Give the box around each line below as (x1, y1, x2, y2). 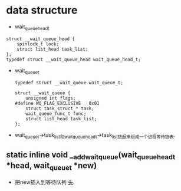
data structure (6, 4, 78, 17)
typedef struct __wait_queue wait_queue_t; (14, 80, 124, 85)
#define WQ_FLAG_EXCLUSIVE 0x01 (14, 100, 100, 106)
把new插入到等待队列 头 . (14, 178, 75, 186)
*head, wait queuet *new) (6, 160, 97, 172)
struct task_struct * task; (25, 106, 94, 111)
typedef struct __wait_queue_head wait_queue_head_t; (6, 57, 141, 62)
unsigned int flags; (25, 95, 76, 101)
